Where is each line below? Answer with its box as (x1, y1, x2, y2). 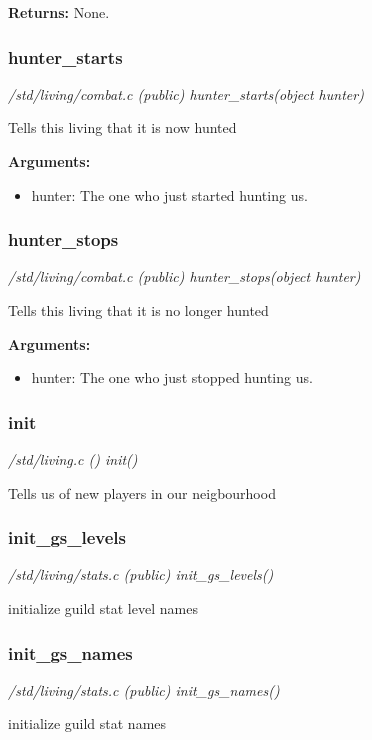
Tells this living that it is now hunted (8, 117, 237, 138)
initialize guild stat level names (8, 598, 198, 618)
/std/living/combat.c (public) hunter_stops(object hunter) (8, 266, 361, 287)
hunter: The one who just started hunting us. (31, 184, 308, 205)
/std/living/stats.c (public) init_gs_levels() (8, 564, 274, 585)
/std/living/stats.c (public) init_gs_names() (8, 679, 280, 700)
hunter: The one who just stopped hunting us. (31, 367, 313, 388)
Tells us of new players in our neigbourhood (8, 482, 276, 503)
